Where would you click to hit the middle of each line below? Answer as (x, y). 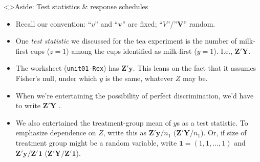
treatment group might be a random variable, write (96, 143)
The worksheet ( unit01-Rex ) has (67, 68)
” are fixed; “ (142, 23)
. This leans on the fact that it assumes (194, 68)
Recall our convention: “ (53, 23)
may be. (195, 78)
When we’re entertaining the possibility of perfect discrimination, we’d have (135, 95)
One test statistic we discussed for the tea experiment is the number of (126, 41)
